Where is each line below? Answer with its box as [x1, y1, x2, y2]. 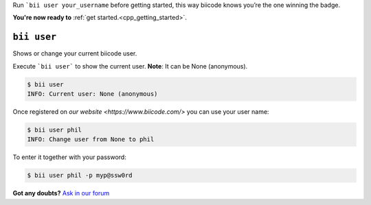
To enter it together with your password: [12, 153, 126, 161]
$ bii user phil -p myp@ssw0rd [27, 171, 133, 180]
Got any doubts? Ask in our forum [12, 189, 110, 197]
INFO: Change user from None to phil [27, 136, 155, 143]
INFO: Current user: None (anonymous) [27, 90, 158, 98]
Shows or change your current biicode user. [12, 49, 137, 58]
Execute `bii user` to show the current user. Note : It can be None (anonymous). [12, 62, 248, 70]
